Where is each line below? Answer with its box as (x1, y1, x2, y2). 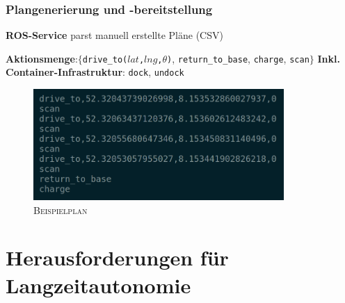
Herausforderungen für (6, 243, 229, 272)
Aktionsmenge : (6, 51, 78, 65)
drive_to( (82, 54, 128, 65)
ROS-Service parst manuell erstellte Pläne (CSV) (6, 28, 223, 42)
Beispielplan (33, 202, 88, 217)
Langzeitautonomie (6, 270, 191, 299)
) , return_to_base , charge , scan (167, 51, 310, 65)
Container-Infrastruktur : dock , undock (6, 65, 184, 79)
